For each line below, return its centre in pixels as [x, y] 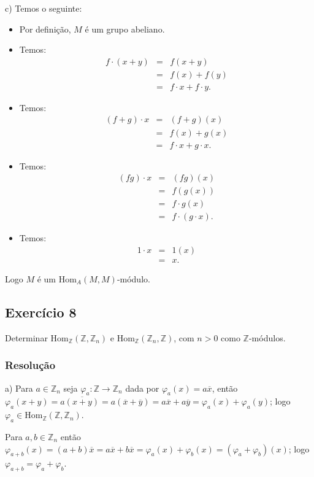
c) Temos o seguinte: [44, 8]
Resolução [30, 365]
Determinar [26, 337]
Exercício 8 [41, 312]
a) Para [19, 388]
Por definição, [45, 29]
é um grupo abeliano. [125, 29]
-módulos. [267, 337]
